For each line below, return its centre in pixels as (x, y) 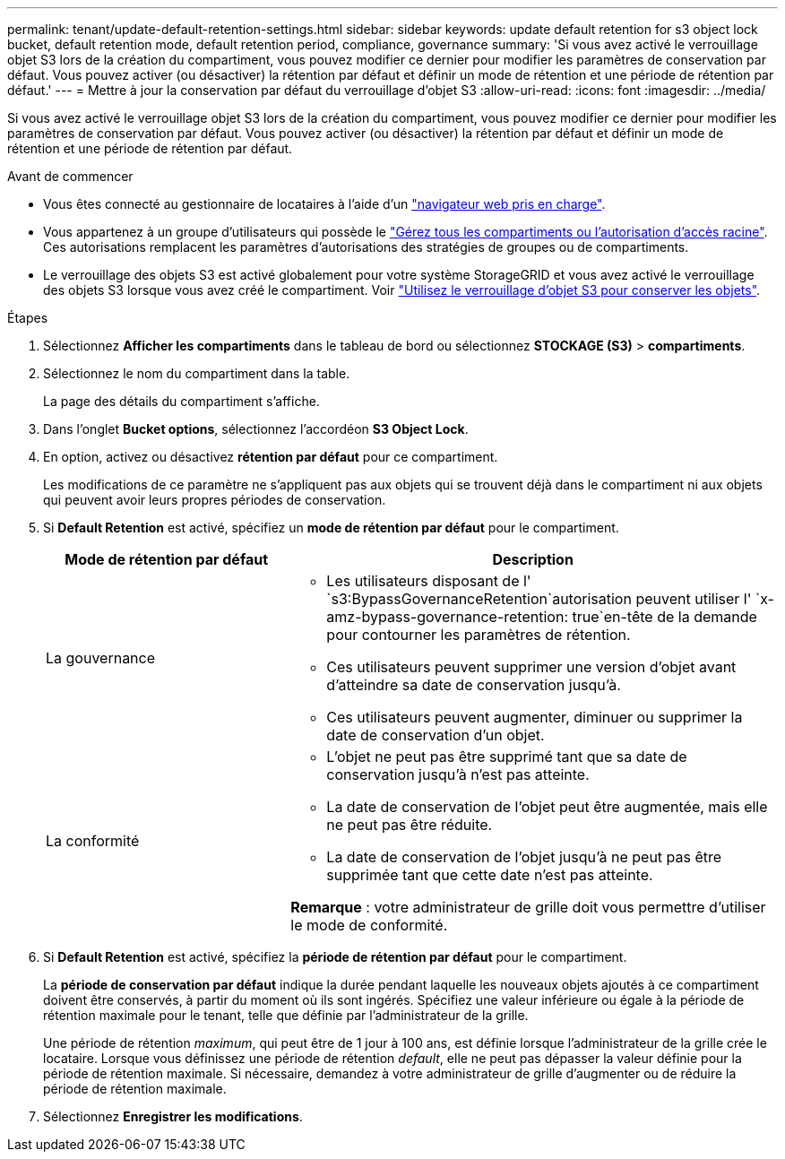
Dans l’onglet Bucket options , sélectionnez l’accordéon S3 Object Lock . (256, 429)
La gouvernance (101, 658)
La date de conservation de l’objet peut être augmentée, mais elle (547, 807)
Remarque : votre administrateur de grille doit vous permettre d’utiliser (528, 907)
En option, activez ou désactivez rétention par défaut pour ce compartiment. (271, 457)
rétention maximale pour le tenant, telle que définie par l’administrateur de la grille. (286, 1015)
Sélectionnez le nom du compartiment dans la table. (197, 373)
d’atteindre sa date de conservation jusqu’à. (474, 685)
